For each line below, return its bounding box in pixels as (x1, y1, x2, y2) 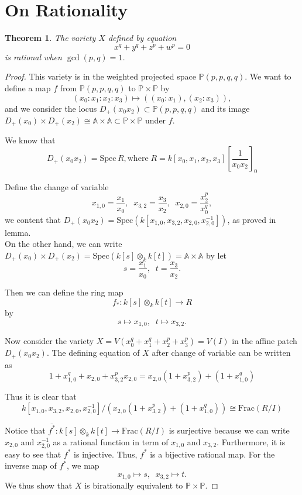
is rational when (5, 50, 62, 63)
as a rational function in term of (53, 435, 169, 448)
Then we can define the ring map (5, 286, 123, 298)
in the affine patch (232, 335, 297, 347)
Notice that (5, 424, 46, 436)
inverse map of (5, 459, 57, 472)
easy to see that (5, 448, 61, 460)
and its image (201, 102, 250, 114)
